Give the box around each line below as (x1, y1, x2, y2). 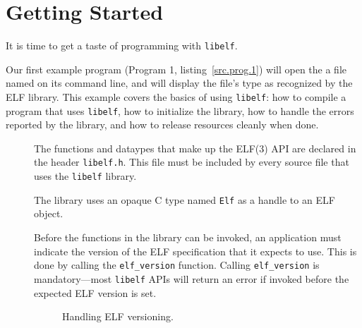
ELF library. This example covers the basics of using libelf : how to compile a (6, 89, 346, 104)
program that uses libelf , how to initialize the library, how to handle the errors (6, 103, 354, 118)
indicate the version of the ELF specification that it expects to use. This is (34, 243, 357, 258)
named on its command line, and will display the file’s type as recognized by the (6, 75, 353, 90)
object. (34, 206, 64, 221)
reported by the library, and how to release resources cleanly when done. (6, 117, 319, 132)
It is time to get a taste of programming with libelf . (6, 38, 238, 53)
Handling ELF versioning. (62, 309, 174, 324)
